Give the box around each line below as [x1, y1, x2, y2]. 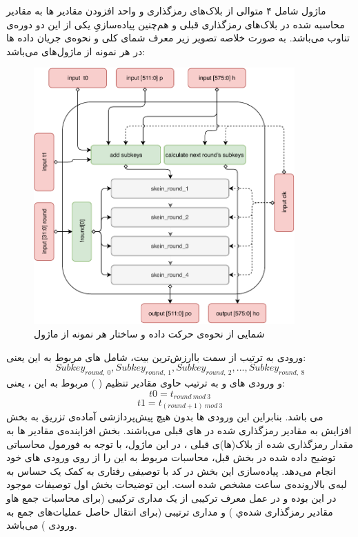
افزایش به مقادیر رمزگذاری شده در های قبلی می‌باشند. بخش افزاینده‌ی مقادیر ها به [6, 423, 352, 438]
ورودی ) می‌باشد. [6, 518, 77, 532]
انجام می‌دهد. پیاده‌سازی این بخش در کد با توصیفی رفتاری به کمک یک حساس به [6, 463, 336, 478]
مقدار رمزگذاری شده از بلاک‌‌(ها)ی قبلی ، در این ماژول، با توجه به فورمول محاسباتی [6, 436, 353, 451]
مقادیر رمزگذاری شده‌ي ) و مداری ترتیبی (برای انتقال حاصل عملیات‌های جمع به [6, 504, 333, 518]
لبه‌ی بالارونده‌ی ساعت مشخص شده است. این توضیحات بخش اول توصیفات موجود [6, 477, 347, 491]
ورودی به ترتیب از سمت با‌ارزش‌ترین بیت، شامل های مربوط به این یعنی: [6, 349, 306, 364]
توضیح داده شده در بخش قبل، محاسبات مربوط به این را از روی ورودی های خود [6, 450, 336, 465]
